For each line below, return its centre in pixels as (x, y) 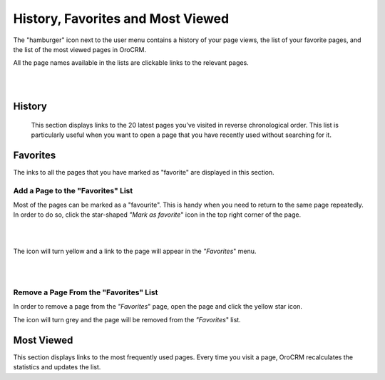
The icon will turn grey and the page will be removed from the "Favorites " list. (127, 319)
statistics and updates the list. (57, 367)
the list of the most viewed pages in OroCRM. (80, 49)
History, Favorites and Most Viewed (121, 19)
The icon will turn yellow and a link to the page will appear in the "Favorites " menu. (135, 251)
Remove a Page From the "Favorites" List (86, 292)
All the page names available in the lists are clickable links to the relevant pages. (131, 63)
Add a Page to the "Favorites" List (73, 190)
